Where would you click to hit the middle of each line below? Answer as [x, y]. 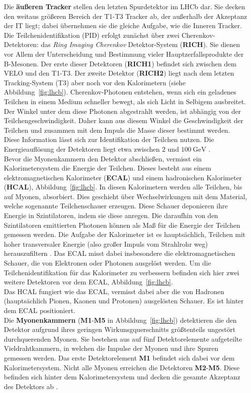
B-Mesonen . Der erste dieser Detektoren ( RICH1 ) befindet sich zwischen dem [120, 63]
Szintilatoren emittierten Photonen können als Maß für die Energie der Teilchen [122, 225]
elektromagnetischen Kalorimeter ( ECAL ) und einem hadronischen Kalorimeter [123, 177]
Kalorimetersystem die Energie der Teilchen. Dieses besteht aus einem [108, 168]
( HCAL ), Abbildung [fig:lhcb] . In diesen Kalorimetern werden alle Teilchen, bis [123, 187]
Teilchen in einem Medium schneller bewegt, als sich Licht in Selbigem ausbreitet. [125, 101]
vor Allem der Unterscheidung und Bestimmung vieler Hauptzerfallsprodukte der [124, 54]
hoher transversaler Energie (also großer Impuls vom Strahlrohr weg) [106, 244]
